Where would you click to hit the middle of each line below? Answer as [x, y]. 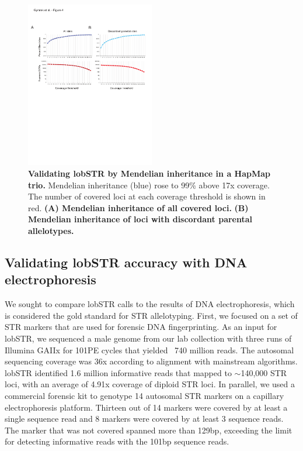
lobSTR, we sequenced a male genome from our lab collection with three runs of [148, 338]
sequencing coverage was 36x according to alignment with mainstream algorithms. [151, 361]
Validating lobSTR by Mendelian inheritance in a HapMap [149, 173]
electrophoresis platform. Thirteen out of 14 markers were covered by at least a [146, 407]
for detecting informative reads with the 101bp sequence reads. [117, 441]
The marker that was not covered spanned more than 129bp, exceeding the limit [149, 430]
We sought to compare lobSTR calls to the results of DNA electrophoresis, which [150, 304]
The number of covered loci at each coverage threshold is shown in [147, 196]
